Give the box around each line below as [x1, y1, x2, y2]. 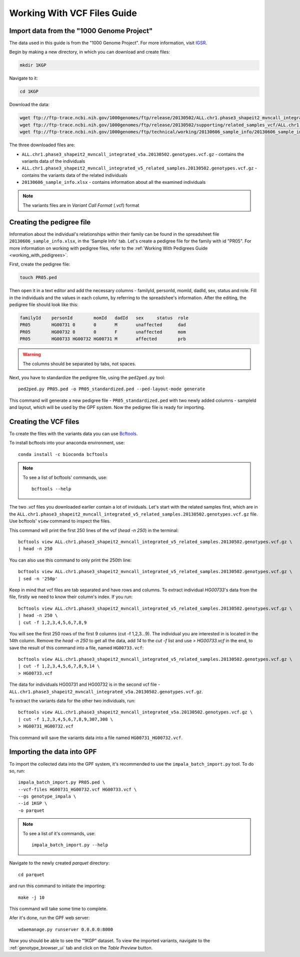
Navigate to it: [9, 75, 38, 81]
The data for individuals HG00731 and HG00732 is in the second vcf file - [9, 681, 160, 687]
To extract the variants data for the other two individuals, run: [9, 698, 135, 704]
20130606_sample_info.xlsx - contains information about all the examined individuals [21, 179, 206, 185]
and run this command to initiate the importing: [9, 883, 106, 889]
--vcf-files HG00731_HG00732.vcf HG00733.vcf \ [18, 787, 137, 792]
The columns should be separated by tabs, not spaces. [22, 361, 136, 367]
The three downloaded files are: [9, 142, 75, 148]
